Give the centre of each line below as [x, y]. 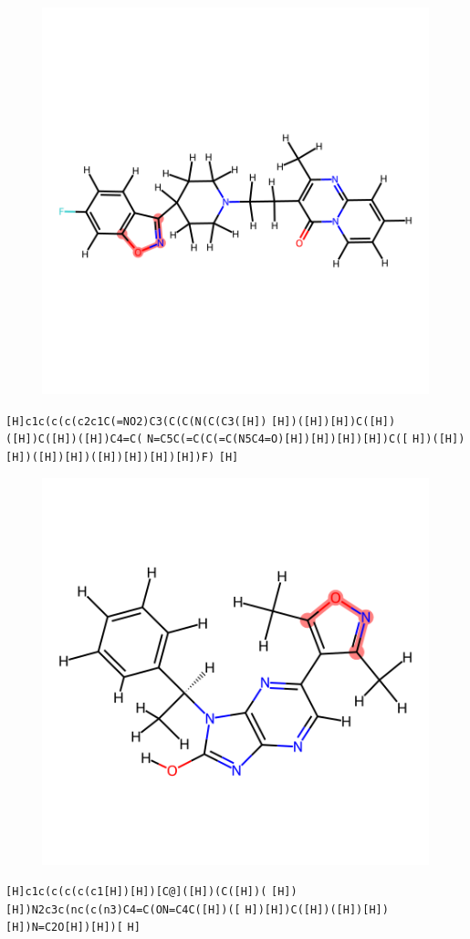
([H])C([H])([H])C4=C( [74, 439]
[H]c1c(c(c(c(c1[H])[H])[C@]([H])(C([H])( [136, 892]
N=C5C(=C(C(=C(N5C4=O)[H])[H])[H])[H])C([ [278, 439]
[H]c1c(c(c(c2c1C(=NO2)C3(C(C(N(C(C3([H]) [136, 421]
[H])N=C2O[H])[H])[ [64, 928]
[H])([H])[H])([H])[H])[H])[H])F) [110, 457]
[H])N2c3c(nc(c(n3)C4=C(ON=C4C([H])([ [123, 909]
